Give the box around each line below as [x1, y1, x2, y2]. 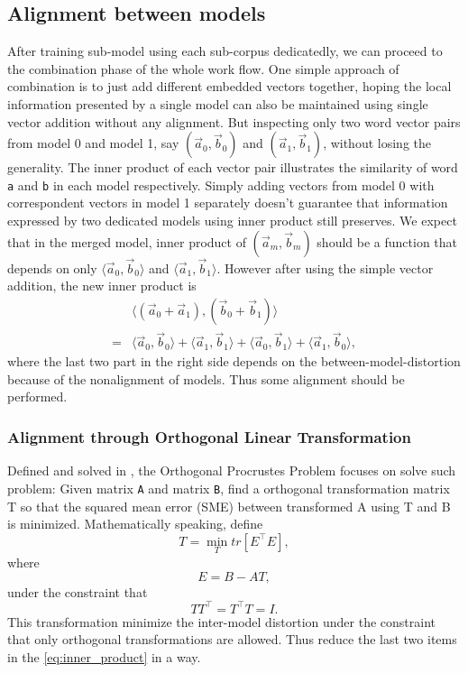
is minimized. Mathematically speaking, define [7, 514, 263, 533]
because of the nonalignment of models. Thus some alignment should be [7, 369, 405, 388]
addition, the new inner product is [7, 276, 197, 295]
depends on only [7, 258, 97, 277]
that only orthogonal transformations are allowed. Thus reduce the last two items [7, 630, 457, 649]
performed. [7, 387, 68, 406]
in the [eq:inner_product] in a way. [7, 647, 201, 666]
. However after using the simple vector [216, 258, 434, 277]
